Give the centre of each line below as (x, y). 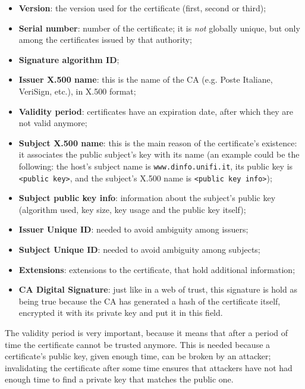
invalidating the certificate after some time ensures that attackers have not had (149, 367)
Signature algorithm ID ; (69, 59)
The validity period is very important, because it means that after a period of (147, 332)
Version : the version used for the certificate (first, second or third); (142, 8)
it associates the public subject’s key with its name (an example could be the (159, 154)
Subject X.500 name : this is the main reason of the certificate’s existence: (158, 142)
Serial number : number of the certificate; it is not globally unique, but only (159, 28)
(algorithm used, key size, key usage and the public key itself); (132, 209)
